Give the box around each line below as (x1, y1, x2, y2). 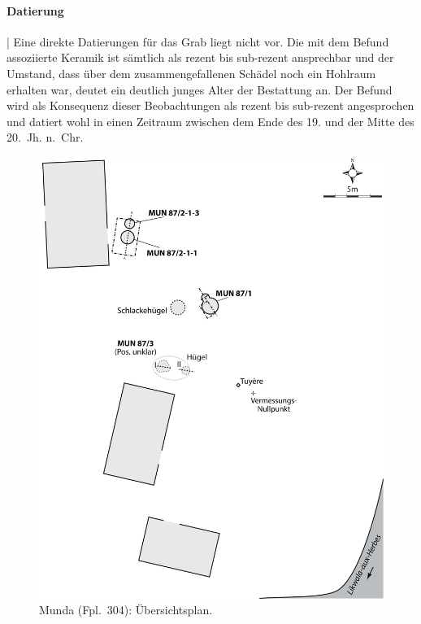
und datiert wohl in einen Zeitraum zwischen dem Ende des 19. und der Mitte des (7, 112, 414, 129)
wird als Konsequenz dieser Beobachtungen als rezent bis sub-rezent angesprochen (7, 97, 414, 114)
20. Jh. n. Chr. (7, 129, 84, 146)
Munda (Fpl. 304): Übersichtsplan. (39, 601, 213, 618)
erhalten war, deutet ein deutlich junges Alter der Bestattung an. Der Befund (7, 81, 393, 98)
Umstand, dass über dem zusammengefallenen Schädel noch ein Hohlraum (7, 64, 376, 81)
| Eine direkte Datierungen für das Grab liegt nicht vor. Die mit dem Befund (7, 33, 389, 50)
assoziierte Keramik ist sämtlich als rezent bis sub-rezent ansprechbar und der (7, 49, 394, 66)
